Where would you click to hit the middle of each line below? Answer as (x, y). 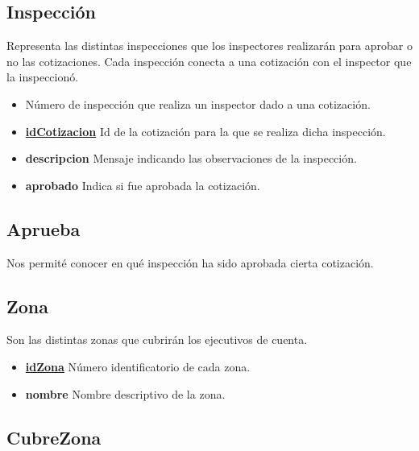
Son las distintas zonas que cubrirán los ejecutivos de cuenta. (157, 339)
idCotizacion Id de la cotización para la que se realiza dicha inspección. (205, 131)
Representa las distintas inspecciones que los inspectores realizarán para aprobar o (209, 46)
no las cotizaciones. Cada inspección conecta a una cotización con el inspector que (209, 61)
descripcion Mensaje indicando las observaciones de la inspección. (191, 158)
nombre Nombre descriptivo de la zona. (125, 393)
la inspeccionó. (43, 77)
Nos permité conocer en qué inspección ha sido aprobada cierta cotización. (190, 262)
